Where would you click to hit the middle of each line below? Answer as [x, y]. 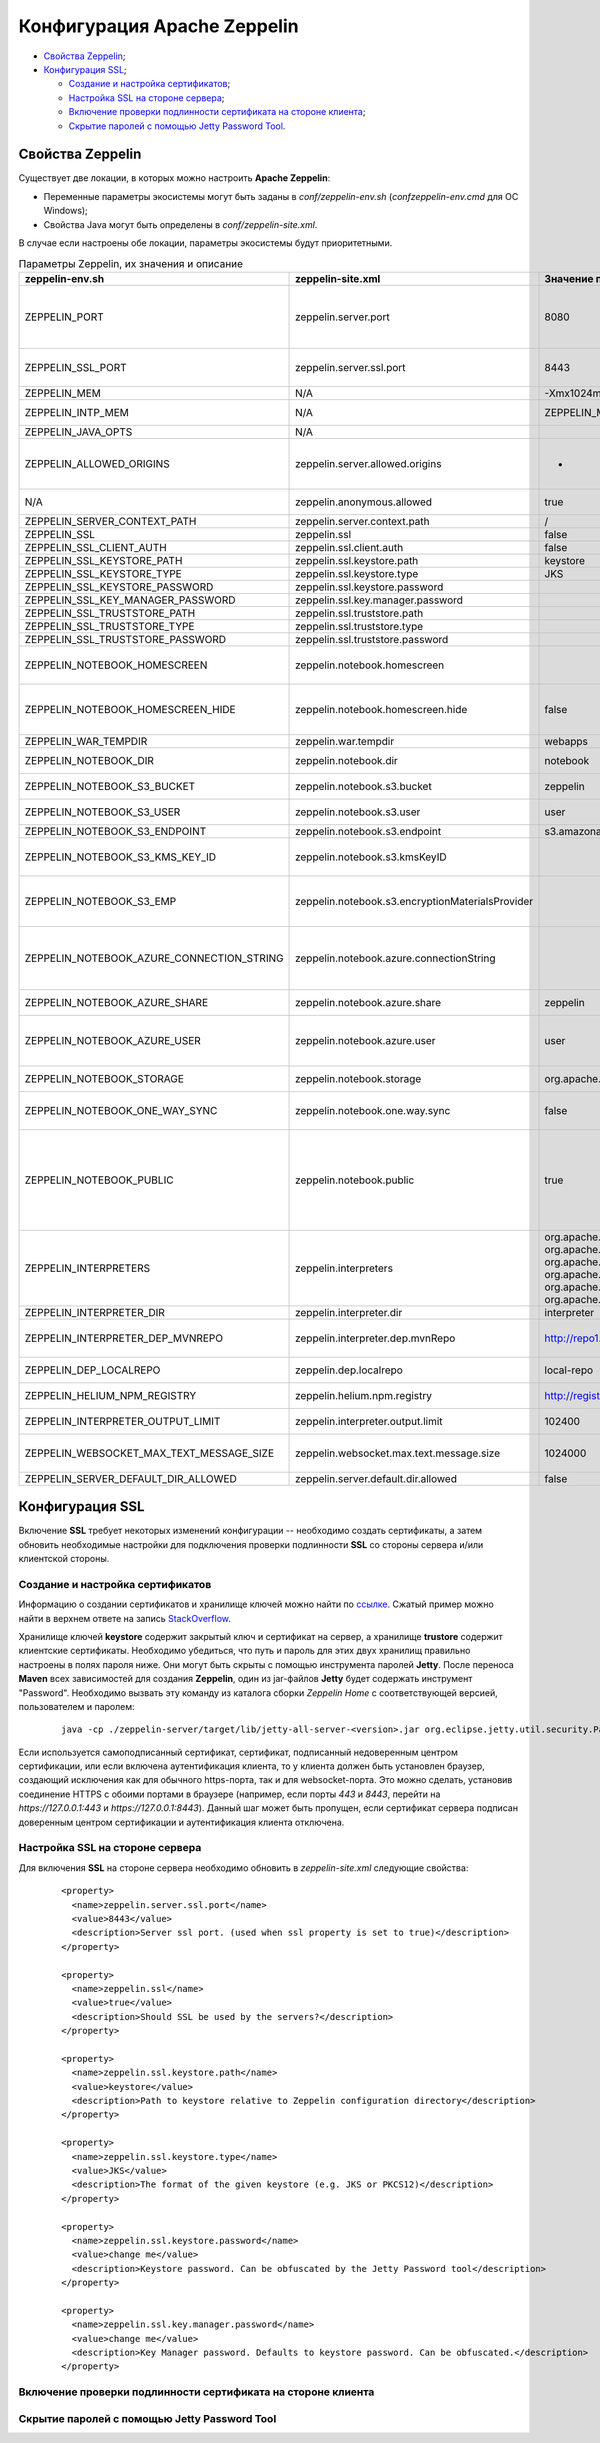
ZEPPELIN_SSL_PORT [75, 367]
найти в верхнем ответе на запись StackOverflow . [125, 1618]
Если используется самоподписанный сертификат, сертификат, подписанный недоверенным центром [238, 1752]
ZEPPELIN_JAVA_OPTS [78, 432]
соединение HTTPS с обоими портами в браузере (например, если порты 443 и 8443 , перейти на [229, 1794]
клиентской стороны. [64, 1559]
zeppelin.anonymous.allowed [364, 502]
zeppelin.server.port [342, 317]
